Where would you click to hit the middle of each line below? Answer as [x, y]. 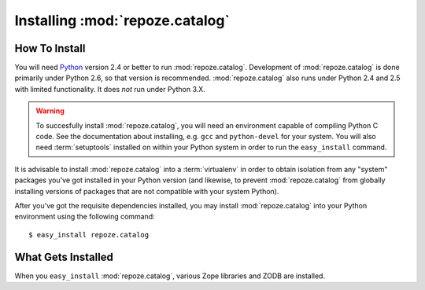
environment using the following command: [85, 217]
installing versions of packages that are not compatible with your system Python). [147, 191]
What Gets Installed [64, 257]
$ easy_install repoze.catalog [89, 235]
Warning [50, 111]
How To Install [50, 48]
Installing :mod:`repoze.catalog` [122, 20]
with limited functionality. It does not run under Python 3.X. [110, 89]
